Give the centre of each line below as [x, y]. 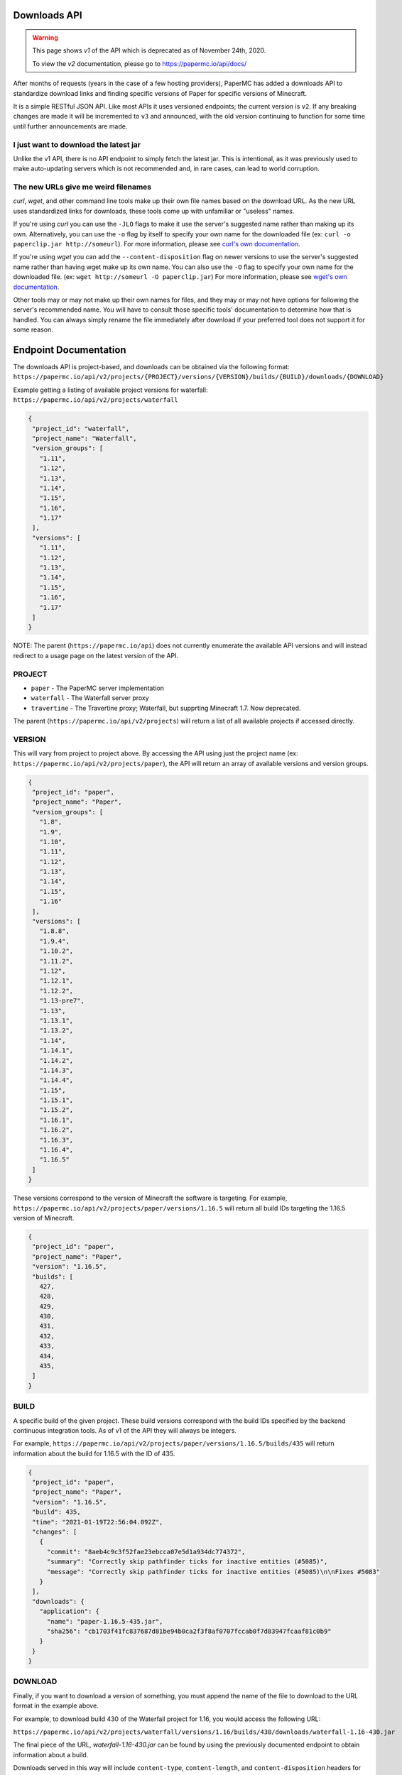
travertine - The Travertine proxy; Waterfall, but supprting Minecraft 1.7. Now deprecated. [166, 708]
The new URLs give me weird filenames [82, 187]
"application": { [69, 1611]
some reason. [33, 329]
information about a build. [51, 1754]
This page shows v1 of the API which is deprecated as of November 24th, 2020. [149, 50]
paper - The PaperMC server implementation [98, 688]
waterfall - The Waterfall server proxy [90, 698]
